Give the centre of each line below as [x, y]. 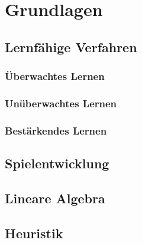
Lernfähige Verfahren [71, 47]
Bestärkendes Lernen [56, 130]
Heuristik [34, 233]
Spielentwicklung [57, 163]
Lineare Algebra [55, 198]
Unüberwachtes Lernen [61, 103]
